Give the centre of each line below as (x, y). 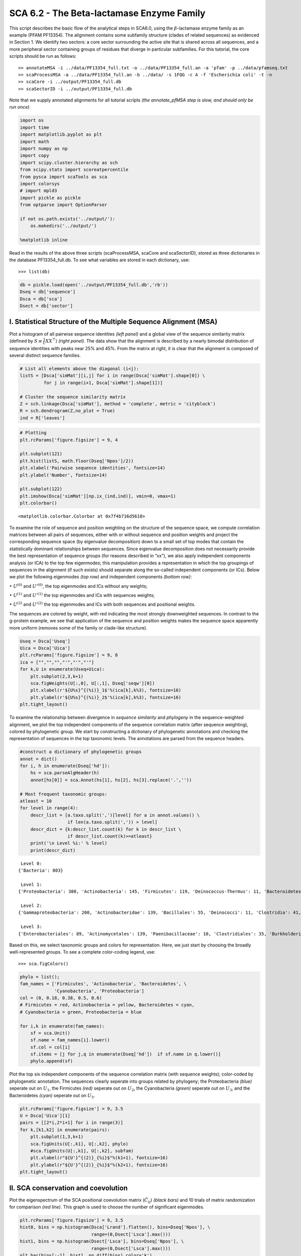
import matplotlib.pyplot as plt (61, 135)
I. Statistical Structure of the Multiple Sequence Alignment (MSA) (113, 322)
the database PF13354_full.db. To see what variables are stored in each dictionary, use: (100, 260)
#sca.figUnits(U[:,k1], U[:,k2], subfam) (82, 1151)
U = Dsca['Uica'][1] (45, 1116)
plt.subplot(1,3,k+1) (57, 1137)
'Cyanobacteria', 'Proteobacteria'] (99, 991)
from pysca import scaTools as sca (63, 177)
